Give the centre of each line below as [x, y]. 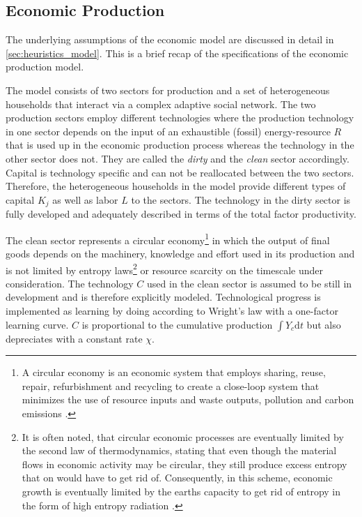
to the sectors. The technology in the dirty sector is [241, 199]
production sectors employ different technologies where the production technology [180, 118]
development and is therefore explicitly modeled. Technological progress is [163, 297]
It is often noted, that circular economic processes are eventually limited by [183, 436]
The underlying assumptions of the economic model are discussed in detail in [170, 39]
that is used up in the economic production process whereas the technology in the [180, 145]
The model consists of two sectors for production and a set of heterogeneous [168, 90]
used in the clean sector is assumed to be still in [250, 283]
